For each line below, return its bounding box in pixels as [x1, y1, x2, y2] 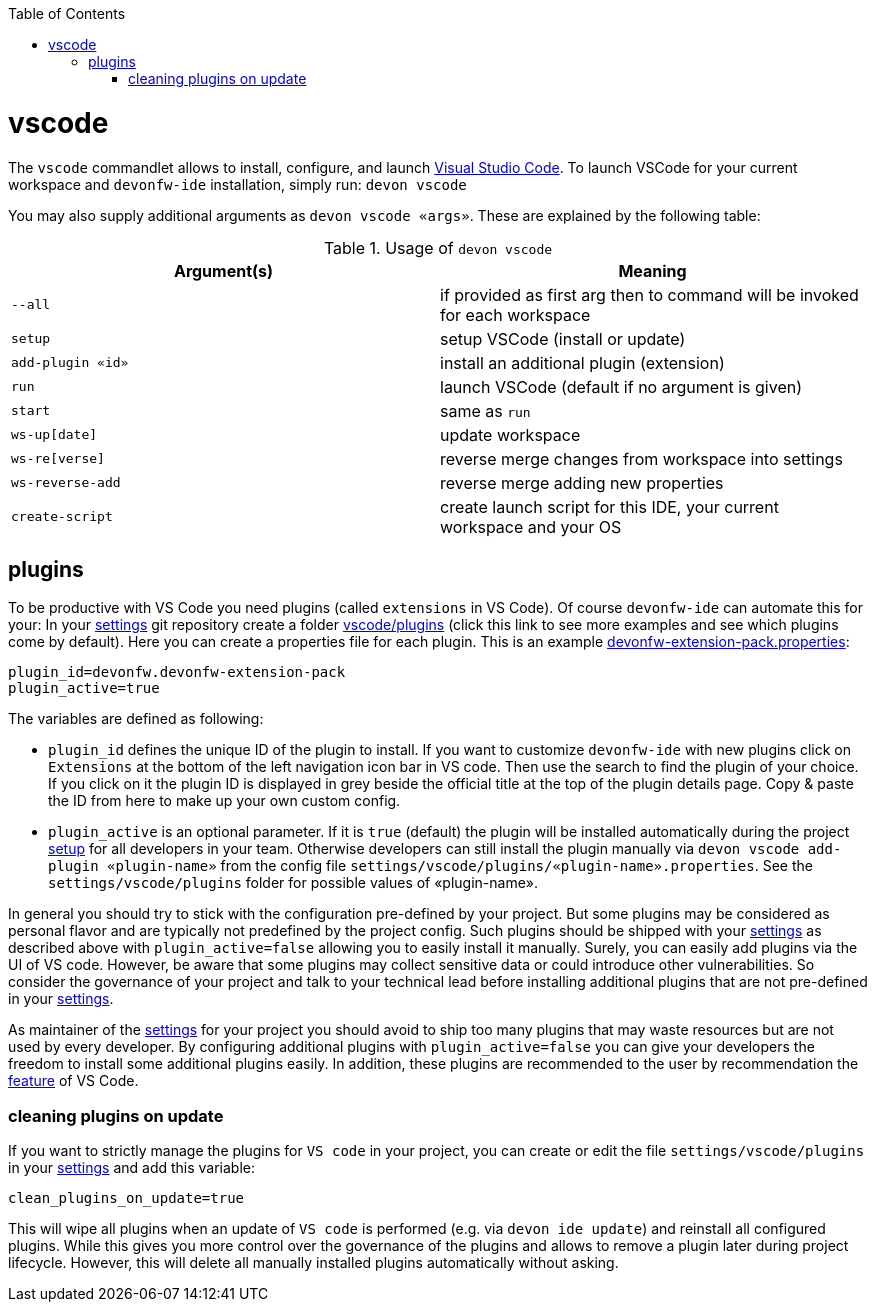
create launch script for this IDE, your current [440, 496, 779, 517]
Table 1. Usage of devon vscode [323, 237, 553, 258]
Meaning [618, 260, 687, 281]
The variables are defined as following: [8, 710, 264, 728]
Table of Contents [8, 5, 126, 22]
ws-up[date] [11, 427, 98, 442]
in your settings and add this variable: [8, 1159, 256, 1177]
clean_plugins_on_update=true [8, 1190, 245, 1207]
